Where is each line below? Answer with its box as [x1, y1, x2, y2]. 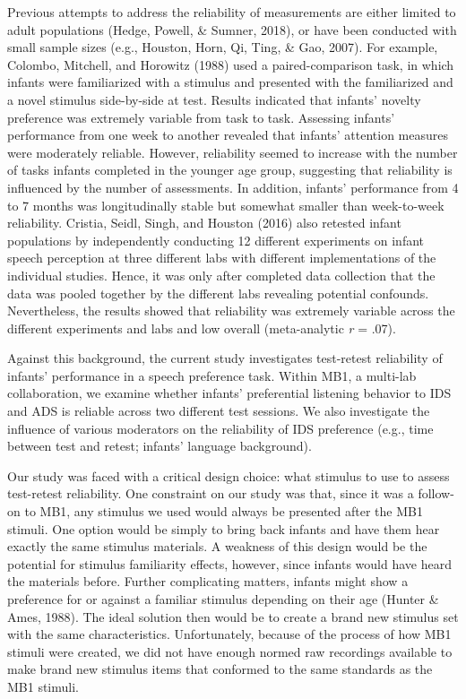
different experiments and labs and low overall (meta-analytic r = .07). [7, 318, 396, 337]
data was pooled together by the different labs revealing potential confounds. [7, 283, 429, 302]
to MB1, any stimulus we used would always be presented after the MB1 [24, 502, 423, 521]
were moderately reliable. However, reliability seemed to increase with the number [7, 142, 458, 161]
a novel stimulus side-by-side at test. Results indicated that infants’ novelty [7, 90, 421, 108]
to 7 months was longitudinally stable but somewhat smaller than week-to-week [7, 195, 444, 214]
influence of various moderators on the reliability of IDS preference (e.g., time [7, 419, 434, 437]
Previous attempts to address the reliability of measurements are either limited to [7, 3, 456, 21]
